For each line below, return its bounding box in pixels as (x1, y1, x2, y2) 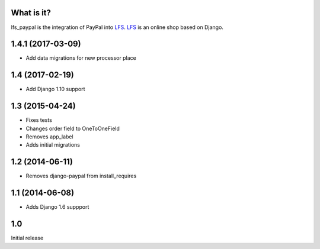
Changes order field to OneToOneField (25, 125, 120, 132)
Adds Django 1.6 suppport (25, 203, 89, 211)
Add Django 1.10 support (25, 86, 85, 93)
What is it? (11, 8, 52, 18)
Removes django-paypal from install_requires (25, 172, 137, 180)
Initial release (11, 234, 44, 242)
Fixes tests (25, 117, 53, 124)
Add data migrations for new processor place (25, 54, 136, 62)
